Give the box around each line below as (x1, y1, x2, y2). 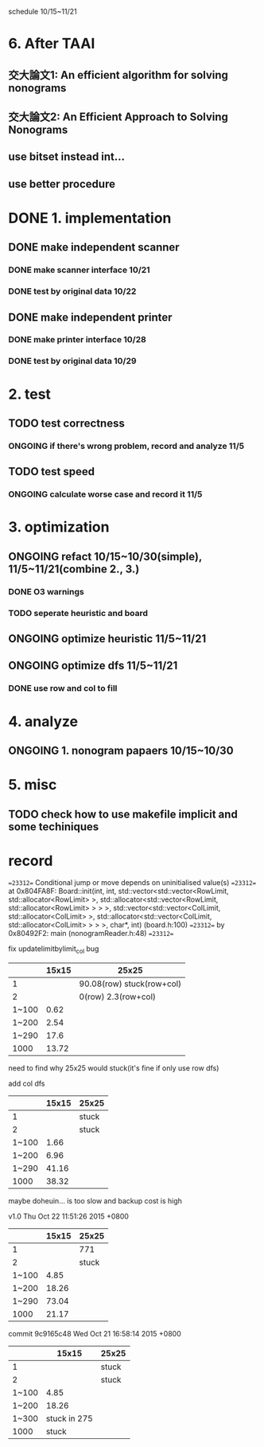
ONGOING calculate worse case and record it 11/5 (8, 489, 203, 500)
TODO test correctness (8, 416, 125, 430)
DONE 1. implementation (8, 209, 172, 227)
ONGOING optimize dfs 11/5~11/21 (8, 659, 178, 673)
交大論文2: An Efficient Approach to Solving (8, 110, 229, 123)
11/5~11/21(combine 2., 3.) (8, 562, 140, 575)
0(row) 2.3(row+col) (79, 991, 157, 1002)
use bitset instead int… (8, 150, 126, 164)
